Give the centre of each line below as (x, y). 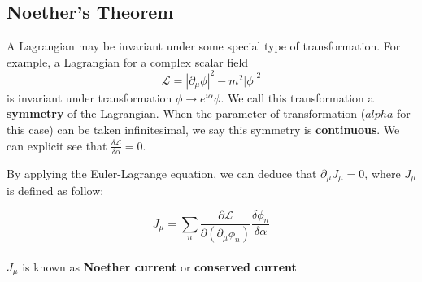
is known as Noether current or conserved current (159, 266)
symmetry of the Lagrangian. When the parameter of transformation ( (186, 113)
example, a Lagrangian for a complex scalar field (128, 61)
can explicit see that (57, 145)
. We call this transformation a (297, 97)
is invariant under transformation (89, 97)
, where (383, 173)
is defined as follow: (55, 190)
